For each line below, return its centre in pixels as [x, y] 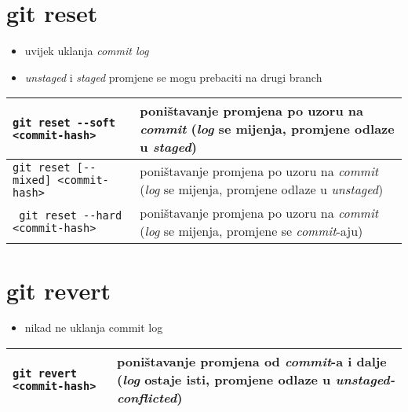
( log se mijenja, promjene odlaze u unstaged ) [262, 189]
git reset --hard [71, 216]
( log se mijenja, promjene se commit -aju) [251, 231]
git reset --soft [64, 122]
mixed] [32, 180]
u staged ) [168, 147]
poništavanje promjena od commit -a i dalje [252, 362]
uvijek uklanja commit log [87, 51]
